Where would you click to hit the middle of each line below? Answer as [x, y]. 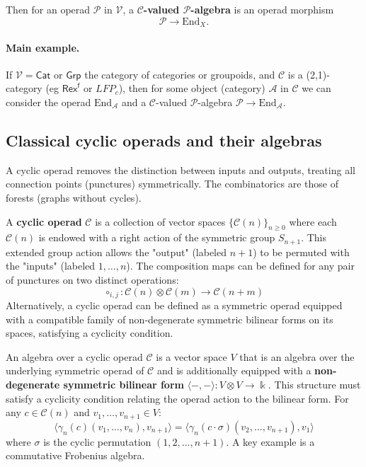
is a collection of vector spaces [160, 221]
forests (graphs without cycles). [74, 198]
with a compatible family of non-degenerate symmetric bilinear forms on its [170, 319]
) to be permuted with [301, 252]
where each [313, 221]
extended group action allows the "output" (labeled [116, 252]
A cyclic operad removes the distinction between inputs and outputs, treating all [181, 169]
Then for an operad [48, 9]
